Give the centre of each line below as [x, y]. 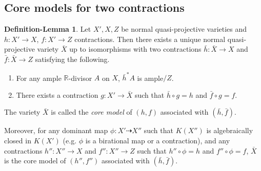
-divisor [80, 78]
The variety [22, 112]
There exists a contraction [57, 94]
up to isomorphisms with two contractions [135, 49]
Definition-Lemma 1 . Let [48, 29]
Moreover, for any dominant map [56, 130]
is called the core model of [92, 112]
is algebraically [230, 130]
